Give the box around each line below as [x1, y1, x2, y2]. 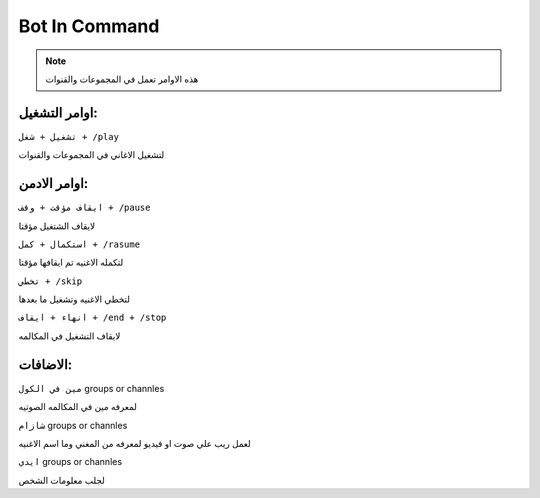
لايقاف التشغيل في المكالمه [18, 330, 121, 342]
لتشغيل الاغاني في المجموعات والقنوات [18, 149, 165, 161]
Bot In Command [18, 15, 160, 37]
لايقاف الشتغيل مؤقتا [18, 220, 95, 232]
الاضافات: [18, 356, 73, 373]
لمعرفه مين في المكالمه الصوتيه [18, 401, 137, 413]
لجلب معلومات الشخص [18, 474, 105, 486]
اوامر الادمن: [18, 175, 89, 192]
